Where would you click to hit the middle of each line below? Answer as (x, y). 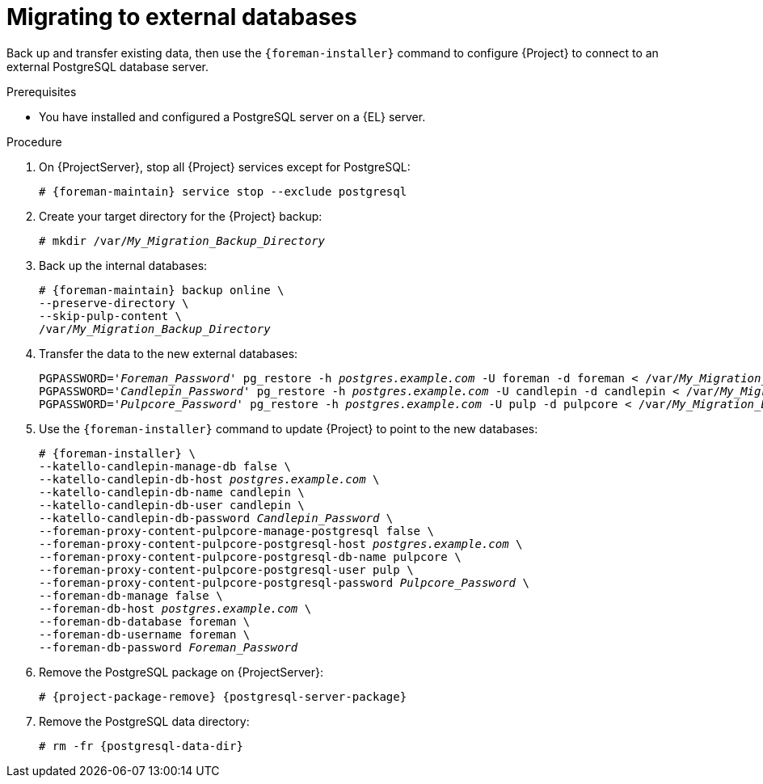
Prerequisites (42, 91)
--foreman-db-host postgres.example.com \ (175, 608)
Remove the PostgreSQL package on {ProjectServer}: (181, 672)
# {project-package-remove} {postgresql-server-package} (223, 696)
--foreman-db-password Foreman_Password (169, 647)
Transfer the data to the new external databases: (169, 353)
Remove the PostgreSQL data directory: (144, 721)
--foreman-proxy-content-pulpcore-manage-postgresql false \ (236, 531)
